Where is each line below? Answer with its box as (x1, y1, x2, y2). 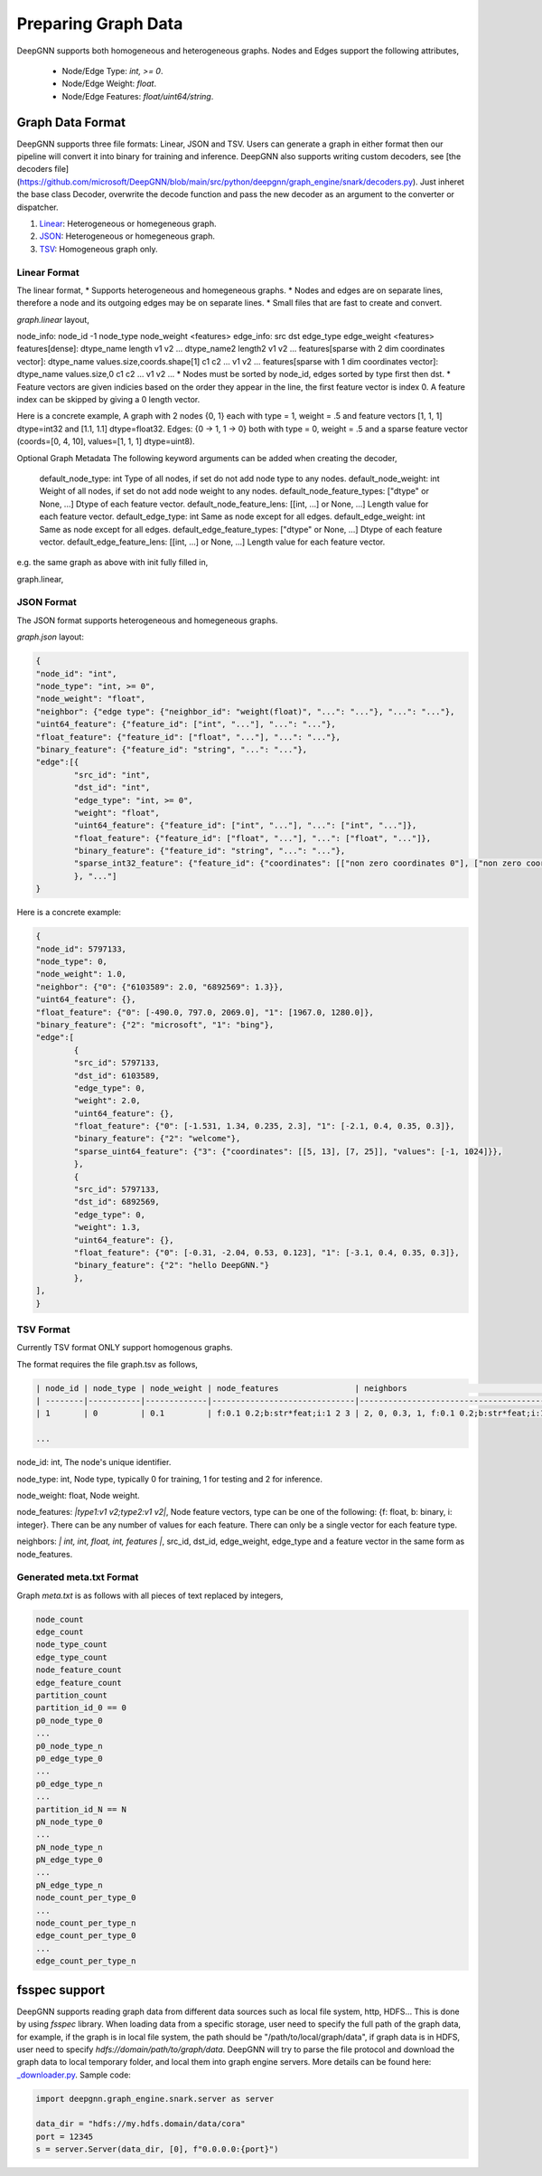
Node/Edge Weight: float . (61, 78, 157, 90)
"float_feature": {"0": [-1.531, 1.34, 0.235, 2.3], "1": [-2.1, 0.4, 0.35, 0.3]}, (73, 1121, 455, 1131)
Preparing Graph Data (16, 14, 183, 33)
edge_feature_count (35, 1678, 122, 1688)
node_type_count (35, 1640, 108, 1650)
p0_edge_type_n (35, 1778, 103, 1789)
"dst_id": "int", (73, 782, 151, 793)
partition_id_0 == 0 (35, 1703, 126, 1713)
